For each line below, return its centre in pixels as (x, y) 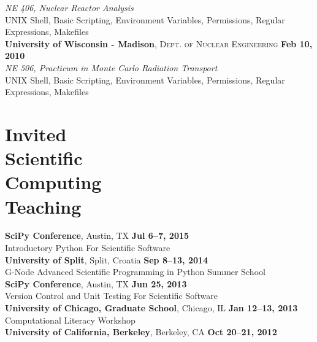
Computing (53, 182)
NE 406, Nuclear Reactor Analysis (69, 7)
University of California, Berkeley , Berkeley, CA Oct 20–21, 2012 (141, 332)
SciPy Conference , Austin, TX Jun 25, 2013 (96, 283)
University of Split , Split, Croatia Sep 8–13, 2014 (107, 259)
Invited (36, 134)
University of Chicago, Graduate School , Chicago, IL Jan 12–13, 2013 (151, 308)
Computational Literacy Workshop (70, 320)
